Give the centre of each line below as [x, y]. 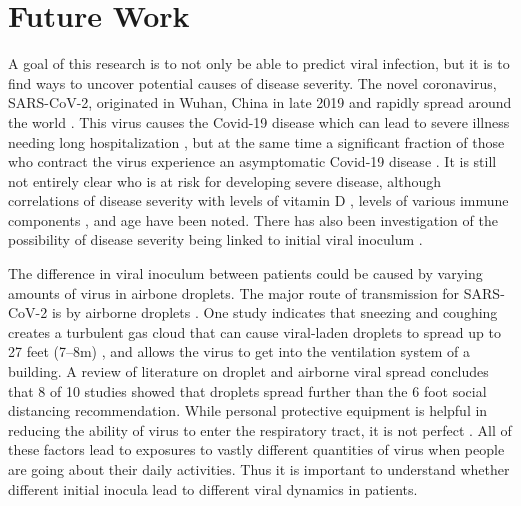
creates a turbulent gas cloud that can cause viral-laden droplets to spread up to [254, 331]
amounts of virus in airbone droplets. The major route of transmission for [234, 292]
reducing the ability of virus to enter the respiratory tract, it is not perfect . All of [260, 429]
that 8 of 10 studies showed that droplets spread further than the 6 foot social [247, 390]
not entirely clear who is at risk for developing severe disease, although [225, 180]
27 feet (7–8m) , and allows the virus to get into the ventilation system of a [239, 351]
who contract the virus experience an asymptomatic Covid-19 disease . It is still [252, 161]
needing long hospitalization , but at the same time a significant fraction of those [256, 141]
